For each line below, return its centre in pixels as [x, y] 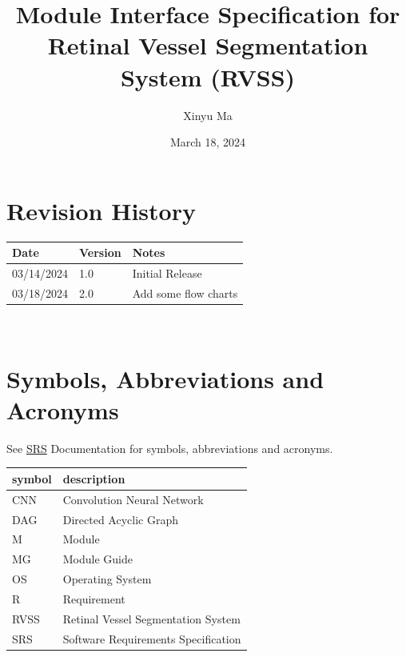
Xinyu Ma [208, 115]
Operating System [107, 579]
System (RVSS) [208, 76]
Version [100, 252]
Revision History [101, 210]
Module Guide [98, 559]
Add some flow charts [185, 292]
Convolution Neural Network [133, 499]
